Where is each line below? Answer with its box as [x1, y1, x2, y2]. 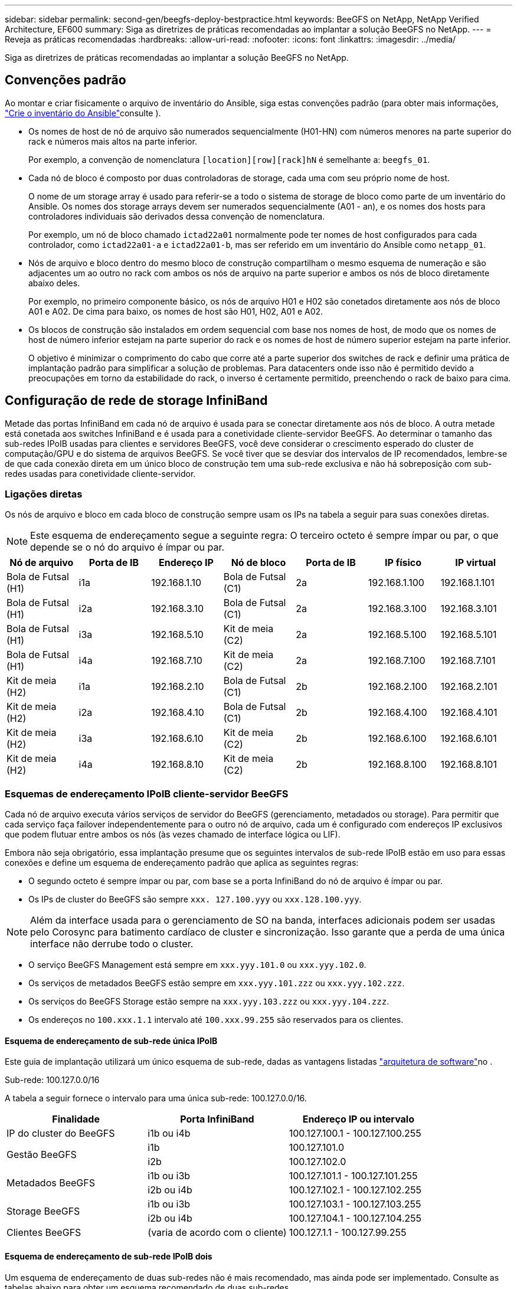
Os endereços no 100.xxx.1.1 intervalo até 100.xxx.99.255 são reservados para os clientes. [28, 1015, 404, 1025]
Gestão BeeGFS [6, 1149, 77, 1161]
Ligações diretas [5, 488, 83, 500]
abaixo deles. [28, 277, 80, 288]
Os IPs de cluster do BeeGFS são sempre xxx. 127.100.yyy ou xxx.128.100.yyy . [28, 894, 362, 905]
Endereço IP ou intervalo [302, 1113, 415, 1126]
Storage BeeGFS [6, 1205, 80, 1218]
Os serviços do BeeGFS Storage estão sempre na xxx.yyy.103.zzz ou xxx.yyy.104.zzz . [28, 996, 390, 1007]
